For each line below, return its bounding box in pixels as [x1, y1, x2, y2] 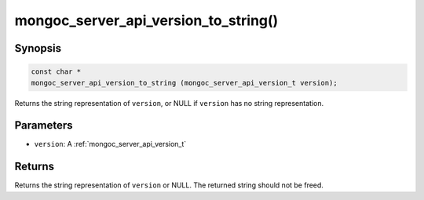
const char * [31, 67, 82, 76]
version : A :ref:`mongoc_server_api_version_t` [34, 140, 187, 149]
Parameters [14, 118, 73, 133]
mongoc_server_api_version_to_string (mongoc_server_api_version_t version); [31, 78, 338, 87]
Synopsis [14, 42, 62, 55]
